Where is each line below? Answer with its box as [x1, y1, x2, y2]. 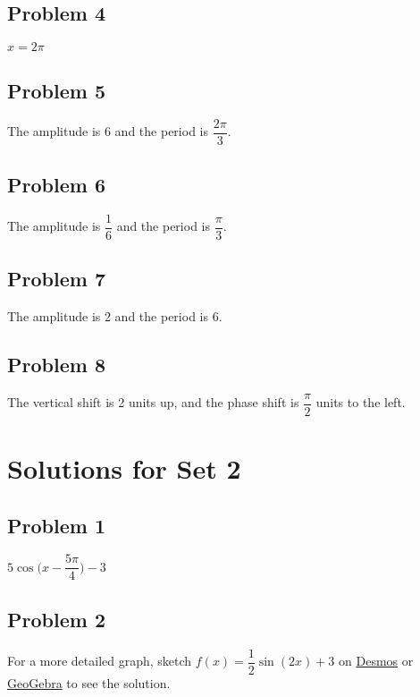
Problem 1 [7, 511, 105, 539]
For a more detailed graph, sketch [7, 651, 192, 670]
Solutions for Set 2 [7, 449, 241, 486]
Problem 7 [7, 265, 105, 293]
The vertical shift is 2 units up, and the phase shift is [7, 393, 299, 412]
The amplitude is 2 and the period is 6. [7, 306, 223, 325]
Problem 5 [7, 76, 105, 104]
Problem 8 [7, 350, 105, 378]
